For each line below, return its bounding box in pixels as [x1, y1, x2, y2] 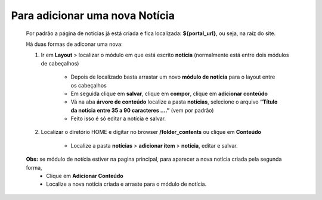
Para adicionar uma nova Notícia [11, 9, 175, 22]
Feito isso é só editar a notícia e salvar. [70, 115, 166, 122]
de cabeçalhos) [41, 60, 79, 67]
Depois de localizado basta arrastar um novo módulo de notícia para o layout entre [70, 73, 275, 80]
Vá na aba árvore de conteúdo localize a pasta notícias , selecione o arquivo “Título [70, 98, 278, 105]
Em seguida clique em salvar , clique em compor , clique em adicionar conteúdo [70, 90, 268, 97]
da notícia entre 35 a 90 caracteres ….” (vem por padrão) [70, 107, 214, 114]
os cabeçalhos [70, 82, 107, 89]
